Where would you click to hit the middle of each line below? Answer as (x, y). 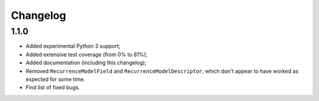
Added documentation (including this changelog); (86, 63)
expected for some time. (56, 79)
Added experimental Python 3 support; (73, 46)
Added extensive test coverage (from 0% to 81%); (87, 54)
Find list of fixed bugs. (53, 87)
